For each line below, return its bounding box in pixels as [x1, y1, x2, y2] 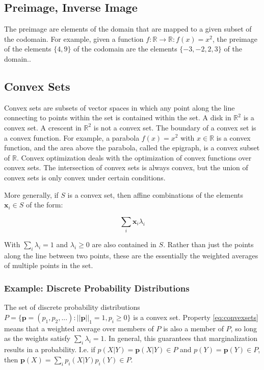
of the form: [26, 199, 63, 210]
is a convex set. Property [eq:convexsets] [133, 311, 258, 322]
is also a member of [163, 323, 224, 333]
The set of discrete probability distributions [4, 302, 140, 312]
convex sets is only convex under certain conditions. [4, 172, 166, 182]
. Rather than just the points [163, 239, 254, 250]
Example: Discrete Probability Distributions [4, 281, 190, 294]
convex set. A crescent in [4, 122, 82, 133]
